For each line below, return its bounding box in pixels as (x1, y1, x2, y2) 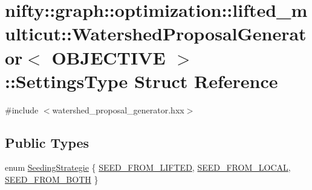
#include (5, 103, 39, 116)
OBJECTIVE (51, 45, 166, 69)
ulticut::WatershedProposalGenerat (5, 21, 307, 46)
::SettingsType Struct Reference (5, 68, 278, 93)
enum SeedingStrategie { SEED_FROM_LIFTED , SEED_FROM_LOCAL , (5, 161, 291, 174)
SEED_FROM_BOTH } (5, 173, 99, 186)
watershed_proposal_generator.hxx (52, 103, 184, 116)
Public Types (5, 133, 89, 151)
